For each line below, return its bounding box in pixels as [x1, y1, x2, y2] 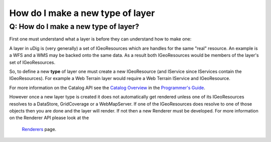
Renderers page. [22, 126, 57, 132]
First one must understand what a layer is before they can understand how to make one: [9, 36, 192, 42]
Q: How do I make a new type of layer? [9, 22, 140, 31]
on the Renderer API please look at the [9, 115, 89, 121]
